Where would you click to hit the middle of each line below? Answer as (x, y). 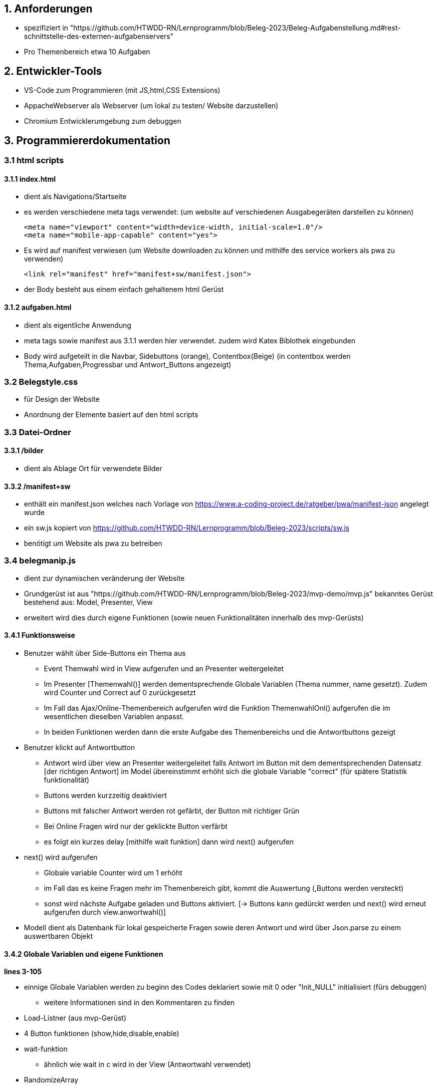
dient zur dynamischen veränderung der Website (104, 578)
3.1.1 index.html (30, 179)
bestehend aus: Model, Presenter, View (88, 602)
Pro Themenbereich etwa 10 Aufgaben (87, 52)
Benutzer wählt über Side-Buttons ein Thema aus (105, 653)
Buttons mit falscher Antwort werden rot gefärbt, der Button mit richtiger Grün (172, 811)
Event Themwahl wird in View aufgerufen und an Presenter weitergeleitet (164, 669)
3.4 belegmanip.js (40, 561)
